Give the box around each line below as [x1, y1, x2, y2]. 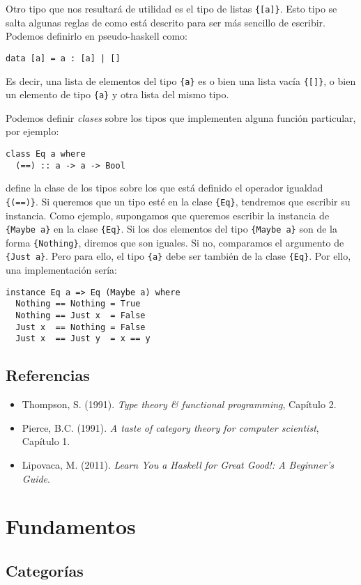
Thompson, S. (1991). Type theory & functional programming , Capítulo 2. [22, 397, 337, 412]
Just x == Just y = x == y [15, 334, 151, 344]
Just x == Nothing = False [15, 322, 146, 332]
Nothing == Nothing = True [15, 299, 141, 309]
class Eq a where [6, 149, 86, 159]
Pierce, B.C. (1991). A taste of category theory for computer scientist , [22, 420, 319, 435]
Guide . [22, 471, 50, 485]
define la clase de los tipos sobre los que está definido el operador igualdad [6, 180, 323, 195]
